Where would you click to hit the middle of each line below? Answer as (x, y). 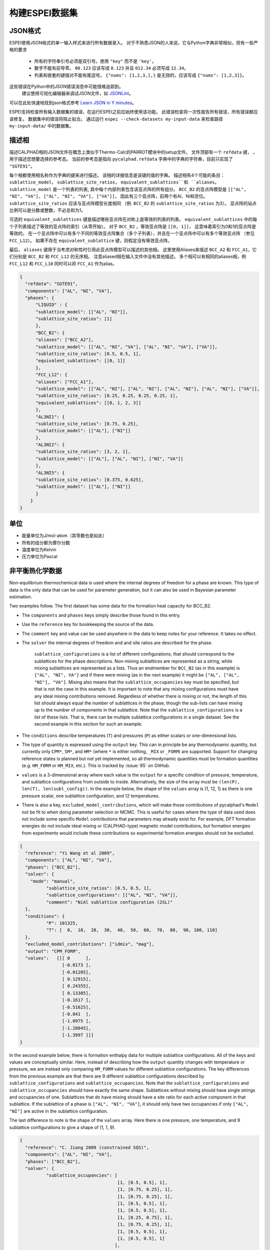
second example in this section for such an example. (88, 724)
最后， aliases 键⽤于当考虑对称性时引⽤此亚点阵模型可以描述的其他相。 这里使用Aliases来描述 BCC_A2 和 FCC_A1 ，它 (133, 249)
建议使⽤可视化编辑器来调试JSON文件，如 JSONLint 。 (77, 93)
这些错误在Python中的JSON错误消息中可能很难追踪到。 (66, 86)
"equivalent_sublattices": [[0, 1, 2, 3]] (88, 403)
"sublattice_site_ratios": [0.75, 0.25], (87, 423)
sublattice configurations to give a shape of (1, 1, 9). (62, 1127)
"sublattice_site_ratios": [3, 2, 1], (83, 452)
